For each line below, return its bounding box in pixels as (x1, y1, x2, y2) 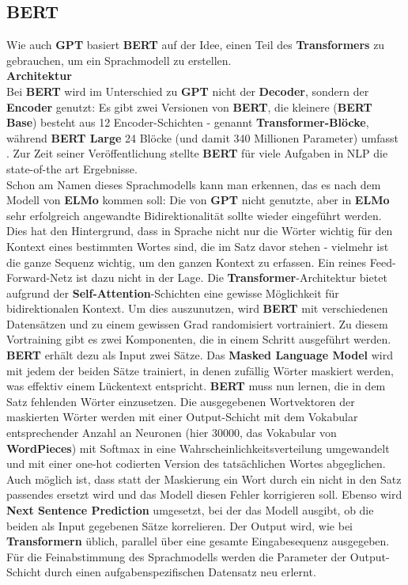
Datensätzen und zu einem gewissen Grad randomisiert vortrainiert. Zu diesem (6, 315, 388, 332)
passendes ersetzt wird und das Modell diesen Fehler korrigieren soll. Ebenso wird (6, 486, 402, 503)
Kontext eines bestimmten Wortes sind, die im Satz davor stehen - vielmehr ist (6, 237, 389, 254)
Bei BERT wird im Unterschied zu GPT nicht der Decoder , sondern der (6, 82, 369, 99)
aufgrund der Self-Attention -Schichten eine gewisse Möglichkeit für (6, 284, 339, 301)
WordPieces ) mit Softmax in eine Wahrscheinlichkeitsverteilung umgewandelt (6, 439, 390, 456)
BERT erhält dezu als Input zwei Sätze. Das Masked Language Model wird (6, 347, 393, 363)
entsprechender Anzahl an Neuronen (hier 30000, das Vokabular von (6, 424, 337, 441)
